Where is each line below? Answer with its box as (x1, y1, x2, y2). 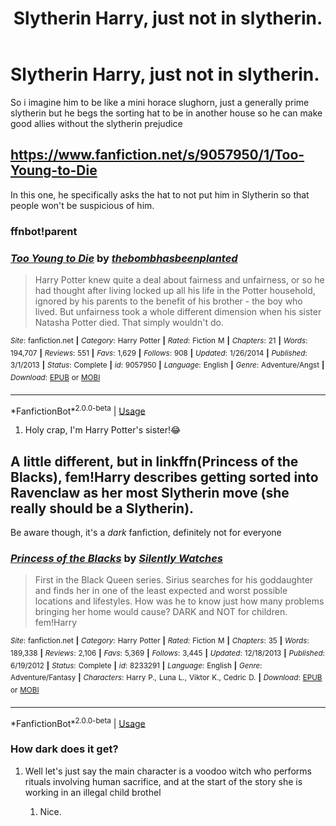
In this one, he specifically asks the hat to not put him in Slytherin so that (10, 188, 310, 201)
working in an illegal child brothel (24, 786, 162, 798)
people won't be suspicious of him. (10, 199, 155, 211)
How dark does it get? (10, 742, 119, 756)
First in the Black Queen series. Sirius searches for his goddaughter (34, 574, 314, 586)
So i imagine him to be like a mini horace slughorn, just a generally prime (10, 96, 310, 108)
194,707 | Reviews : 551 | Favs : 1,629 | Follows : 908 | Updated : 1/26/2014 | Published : (10, 348, 308, 358)
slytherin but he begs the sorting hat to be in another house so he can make (10, 107, 323, 119)
